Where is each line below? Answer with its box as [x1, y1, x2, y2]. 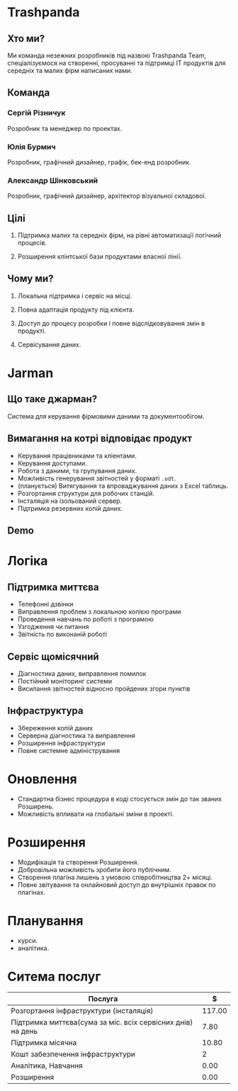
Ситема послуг [7, 968, 101, 985]
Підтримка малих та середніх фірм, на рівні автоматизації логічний [17, 231, 222, 239]
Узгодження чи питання [17, 623, 90, 631]
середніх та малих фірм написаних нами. [7, 67, 132, 74]
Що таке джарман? [7, 393, 98, 405]
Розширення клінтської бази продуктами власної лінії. [17, 252, 182, 261]
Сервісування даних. [17, 340, 81, 349]
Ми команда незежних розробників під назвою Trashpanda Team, [7, 51, 207, 60]
